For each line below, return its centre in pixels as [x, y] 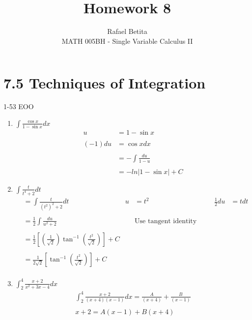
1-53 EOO [19, 106]
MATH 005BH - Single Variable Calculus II [127, 41]
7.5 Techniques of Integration [105, 83]
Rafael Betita [127, 31]
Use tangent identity [166, 221]
